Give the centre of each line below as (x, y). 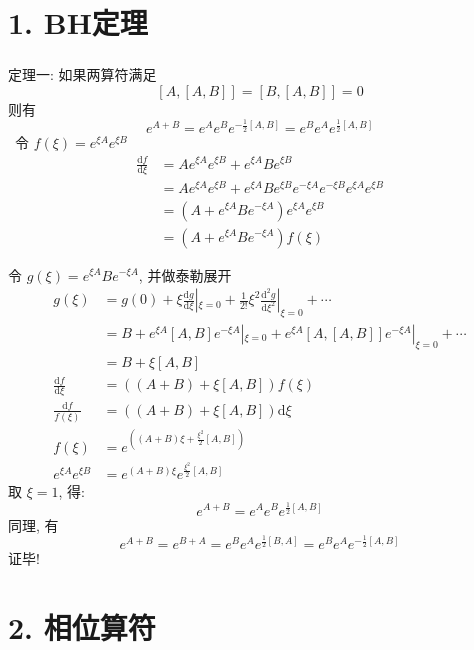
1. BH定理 (78, 22)
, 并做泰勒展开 (185, 274)
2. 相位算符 (82, 626)
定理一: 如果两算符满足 (82, 74)
